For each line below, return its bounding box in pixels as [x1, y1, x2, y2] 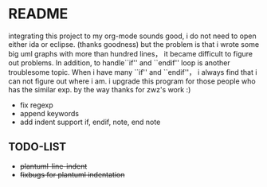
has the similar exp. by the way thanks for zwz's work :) [8, 84, 191, 94]
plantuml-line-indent [19, 161, 88, 171]
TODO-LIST [8, 140, 67, 154]
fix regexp [19, 100, 53, 110]
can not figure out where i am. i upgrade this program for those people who [8, 76, 257, 86]
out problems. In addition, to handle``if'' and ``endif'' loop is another [8, 57, 230, 68]
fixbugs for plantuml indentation [19, 169, 125, 179]
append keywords [19, 108, 80, 118]
